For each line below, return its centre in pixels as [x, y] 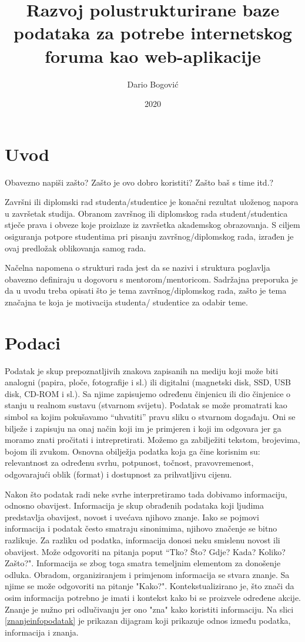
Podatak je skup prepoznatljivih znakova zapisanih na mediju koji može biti [142, 370]
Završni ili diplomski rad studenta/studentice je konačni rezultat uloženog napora [152, 202]
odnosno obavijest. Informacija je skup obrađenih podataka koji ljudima [135, 505]
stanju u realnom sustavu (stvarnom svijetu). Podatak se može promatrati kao [146, 405]
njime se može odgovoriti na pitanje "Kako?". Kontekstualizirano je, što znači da [150, 586]
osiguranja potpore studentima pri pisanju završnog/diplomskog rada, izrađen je [149, 236]
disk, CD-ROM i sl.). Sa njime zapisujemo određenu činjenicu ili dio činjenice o [148, 393]
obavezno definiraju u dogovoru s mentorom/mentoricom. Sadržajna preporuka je [151, 279]
